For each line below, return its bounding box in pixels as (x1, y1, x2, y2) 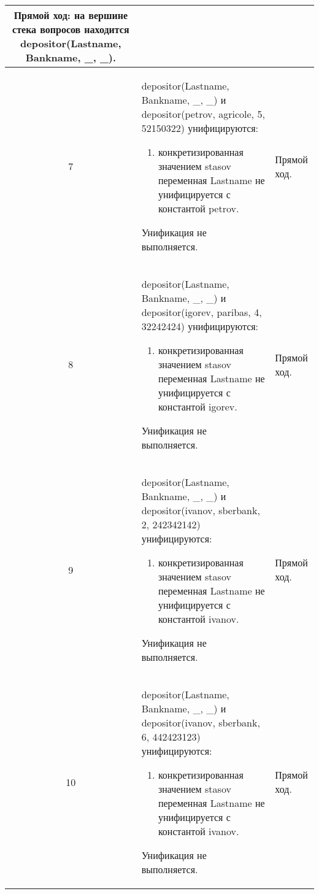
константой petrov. (158, 201, 239, 215)
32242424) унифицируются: (141, 319, 259, 333)
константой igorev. (158, 399, 237, 414)
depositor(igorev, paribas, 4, (141, 305, 262, 319)
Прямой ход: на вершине (13, 8, 128, 22)
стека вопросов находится (12, 22, 129, 36)
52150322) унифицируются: (141, 121, 259, 135)
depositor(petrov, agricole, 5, (141, 107, 265, 121)
